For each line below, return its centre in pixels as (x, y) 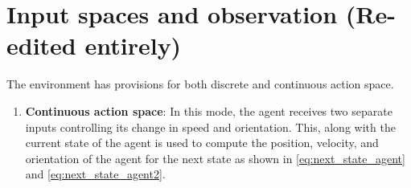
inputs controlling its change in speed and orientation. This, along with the (210, 127)
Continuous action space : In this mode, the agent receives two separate (209, 110)
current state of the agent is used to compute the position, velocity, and (202, 143)
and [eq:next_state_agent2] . (95, 174)
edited (41, 45)
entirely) (133, 45)
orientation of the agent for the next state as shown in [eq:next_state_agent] (215, 158)
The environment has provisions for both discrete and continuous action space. (200, 84)
